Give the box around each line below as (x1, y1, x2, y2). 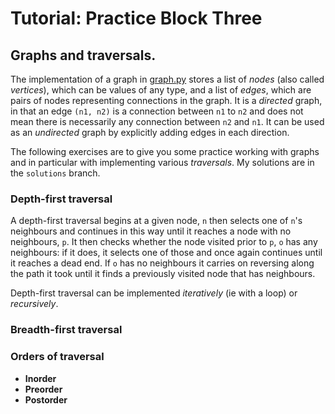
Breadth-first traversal (10, 323, 123, 337)
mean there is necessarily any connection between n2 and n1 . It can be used (10, 116, 325, 127)
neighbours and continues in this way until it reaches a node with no (10, 225, 292, 237)
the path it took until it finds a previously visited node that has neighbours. (10, 268, 316, 280)
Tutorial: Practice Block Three (10, 7, 263, 30)
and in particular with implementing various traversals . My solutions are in (10, 157, 315, 168)
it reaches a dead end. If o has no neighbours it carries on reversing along (10, 257, 315, 269)
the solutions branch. (10, 167, 101, 179)
